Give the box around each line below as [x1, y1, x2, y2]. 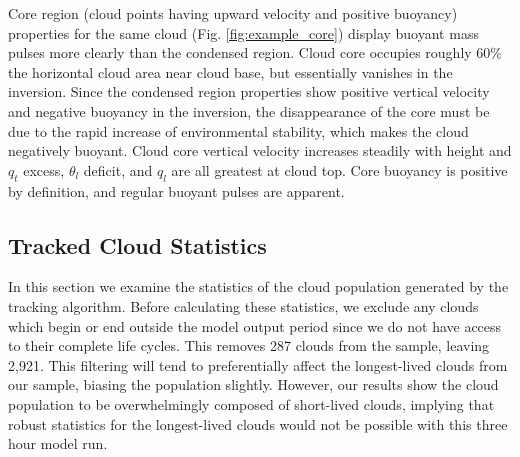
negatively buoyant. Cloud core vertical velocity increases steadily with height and [8, 140, 512, 161]
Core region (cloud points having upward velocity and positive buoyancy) [8, 3, 458, 23]
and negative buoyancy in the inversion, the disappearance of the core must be [8, 100, 490, 121]
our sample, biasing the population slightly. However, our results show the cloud [8, 374, 499, 395]
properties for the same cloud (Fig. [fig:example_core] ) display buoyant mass [8, 22, 479, 43]
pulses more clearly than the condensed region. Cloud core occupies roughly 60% [8, 42, 502, 63]
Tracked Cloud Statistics [8, 229, 267, 260]
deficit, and [83, 159, 153, 180]
